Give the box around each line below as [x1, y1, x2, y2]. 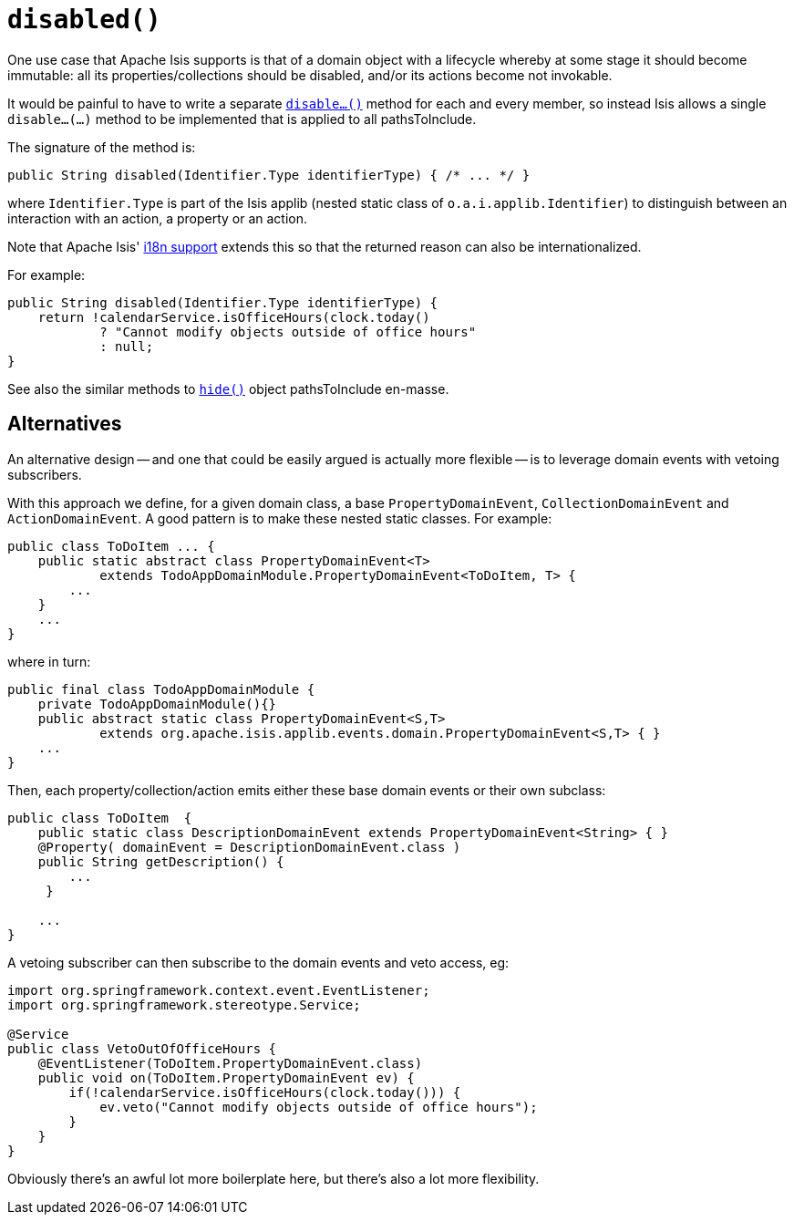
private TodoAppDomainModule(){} [37, 696, 277, 711]
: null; [99, 338, 154, 354]
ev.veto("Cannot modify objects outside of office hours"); [99, 1099, 538, 1114]
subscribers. [7, 466, 82, 482]
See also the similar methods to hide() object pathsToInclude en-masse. [7, 380, 449, 397]
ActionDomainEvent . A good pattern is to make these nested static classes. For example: [7, 510, 552, 526]
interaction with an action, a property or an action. [7, 210, 308, 226]
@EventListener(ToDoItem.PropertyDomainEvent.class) [37, 1055, 423, 1071]
